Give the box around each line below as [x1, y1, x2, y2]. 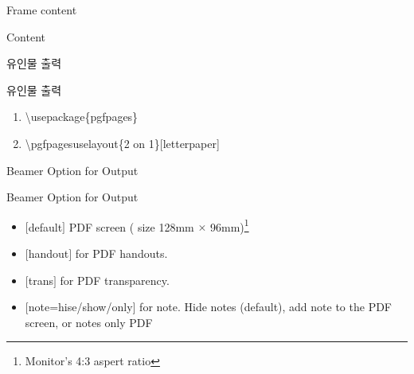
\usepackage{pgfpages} [25, 108, 139, 125]
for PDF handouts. [75, 245, 168, 261]
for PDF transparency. [60, 271, 170, 288]
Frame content [6, 2, 77, 18]
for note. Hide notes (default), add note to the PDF [139, 298, 393, 315]
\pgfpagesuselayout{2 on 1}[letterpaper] [25, 134, 220, 151]
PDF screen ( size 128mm [68, 218, 194, 235]
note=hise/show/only [28, 298, 133, 315]
